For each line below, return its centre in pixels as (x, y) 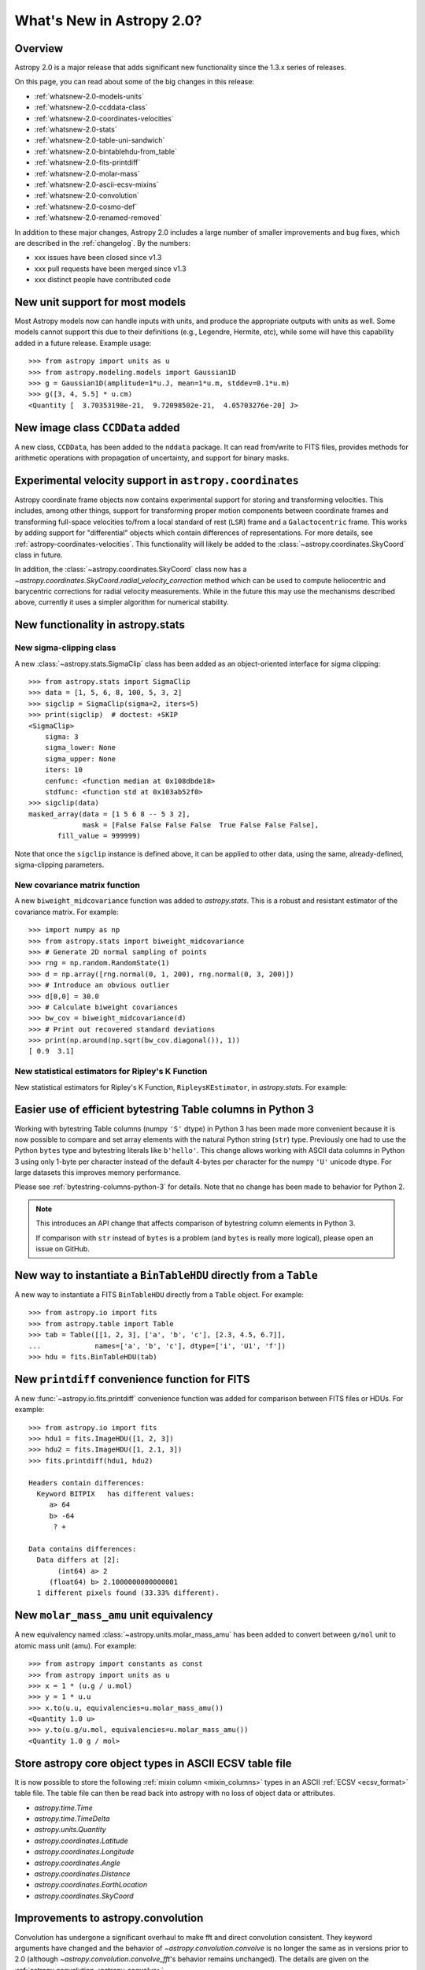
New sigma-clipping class (65, 648)
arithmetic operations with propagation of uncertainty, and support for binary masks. (152, 458)
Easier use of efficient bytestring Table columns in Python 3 (164, 1110)
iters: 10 (63, 770)
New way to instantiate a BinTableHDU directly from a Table (166, 1275)
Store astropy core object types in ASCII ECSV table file (153, 1763)
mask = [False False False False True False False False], (201, 825)
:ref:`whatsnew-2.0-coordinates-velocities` (104, 118)
